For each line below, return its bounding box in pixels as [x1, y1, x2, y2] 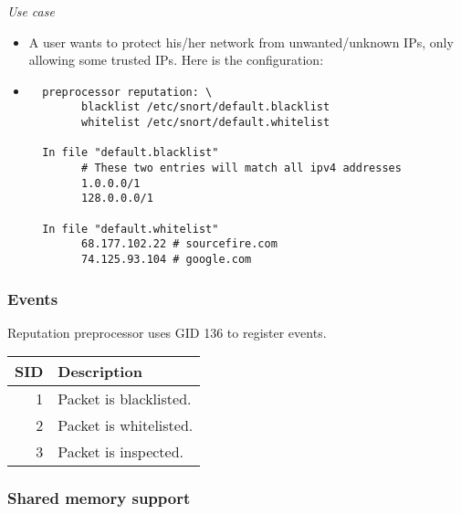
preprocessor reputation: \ [42, 85, 213, 99]
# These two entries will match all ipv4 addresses [81, 162, 402, 175]
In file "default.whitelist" [42, 222, 219, 236]
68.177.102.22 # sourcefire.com [81, 237, 278, 251]
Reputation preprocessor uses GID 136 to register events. [7, 322, 327, 341]
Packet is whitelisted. [58, 414, 194, 436]
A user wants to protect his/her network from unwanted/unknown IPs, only [28, 32, 454, 51]
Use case [7, 2, 55, 20]
